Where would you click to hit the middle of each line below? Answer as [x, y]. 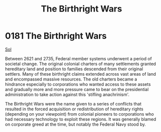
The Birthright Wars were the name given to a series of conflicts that [73, 104]
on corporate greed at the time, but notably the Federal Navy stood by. [76, 124]
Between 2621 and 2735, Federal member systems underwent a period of [78, 58]
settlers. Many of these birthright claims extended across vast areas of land [80, 74]
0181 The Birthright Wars [56, 36]
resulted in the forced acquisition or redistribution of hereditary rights [74, 109]
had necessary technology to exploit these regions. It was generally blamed [81, 119]
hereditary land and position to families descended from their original [74, 69]
